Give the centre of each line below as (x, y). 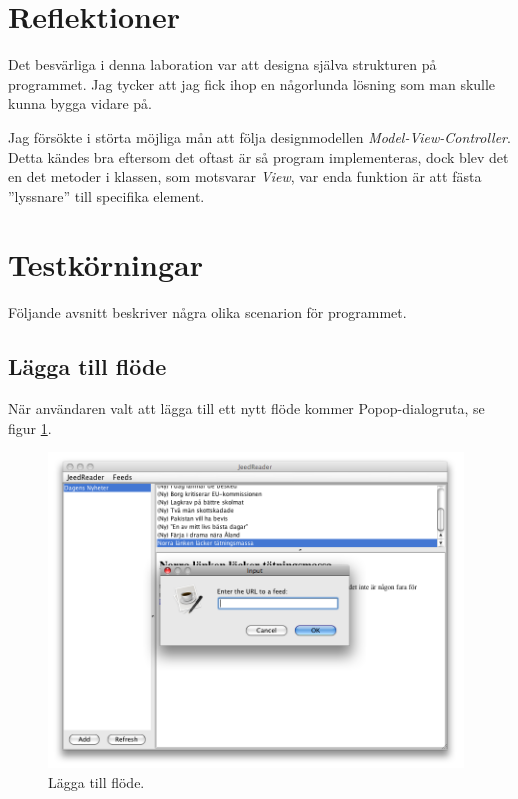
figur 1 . (30, 427)
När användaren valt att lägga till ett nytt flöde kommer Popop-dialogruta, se (246, 408)
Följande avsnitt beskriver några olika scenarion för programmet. (207, 312)
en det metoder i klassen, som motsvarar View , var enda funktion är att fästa (245, 176)
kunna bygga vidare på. (80, 103)
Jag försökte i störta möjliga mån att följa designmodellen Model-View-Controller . (259, 136)
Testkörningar (105, 264)
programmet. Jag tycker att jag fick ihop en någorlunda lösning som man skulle (252, 83)
